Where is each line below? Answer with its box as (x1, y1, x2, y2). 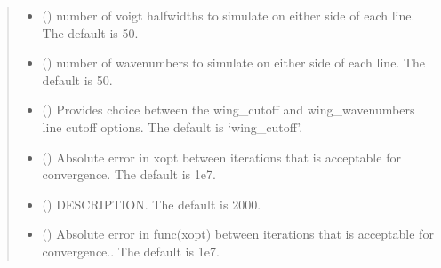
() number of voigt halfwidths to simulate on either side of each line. (42, 6, 415, 24)
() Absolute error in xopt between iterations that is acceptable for (42, 147, 401, 166)
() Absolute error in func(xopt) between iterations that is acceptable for (42, 225, 434, 243)
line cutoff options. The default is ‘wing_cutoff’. (42, 117, 303, 136)
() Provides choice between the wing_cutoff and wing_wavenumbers (42, 100, 415, 119)
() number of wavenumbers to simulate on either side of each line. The (42, 53, 426, 72)
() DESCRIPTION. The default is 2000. (42, 194, 261, 213)
